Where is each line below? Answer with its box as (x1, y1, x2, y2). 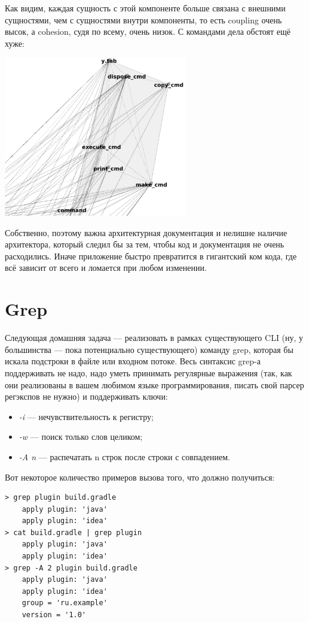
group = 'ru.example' (22, 599, 108, 608)
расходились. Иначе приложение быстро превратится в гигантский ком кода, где (5, 249, 297, 262)
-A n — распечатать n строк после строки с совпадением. (19, 450, 230, 463)
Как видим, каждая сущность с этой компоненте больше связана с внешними (5, 2, 286, 14)
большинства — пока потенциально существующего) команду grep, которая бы (5, 343, 293, 355)
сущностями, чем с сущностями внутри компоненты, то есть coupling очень (5, 13, 282, 26)
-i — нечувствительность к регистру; (19, 410, 154, 422)
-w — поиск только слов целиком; (19, 430, 143, 443)
